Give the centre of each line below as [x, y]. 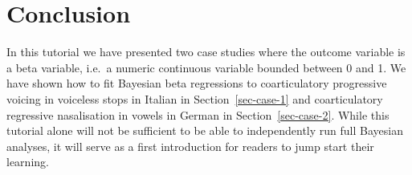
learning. [28, 162]
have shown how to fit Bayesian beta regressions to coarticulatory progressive [197, 83]
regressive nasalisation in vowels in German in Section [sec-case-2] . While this [198, 114]
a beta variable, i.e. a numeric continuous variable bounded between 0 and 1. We [206, 67]
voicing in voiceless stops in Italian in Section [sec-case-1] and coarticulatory [195, 98]
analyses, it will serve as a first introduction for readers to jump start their [190, 146]
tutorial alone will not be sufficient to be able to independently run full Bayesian [205, 130]
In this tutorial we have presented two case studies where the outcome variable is [206, 52]
